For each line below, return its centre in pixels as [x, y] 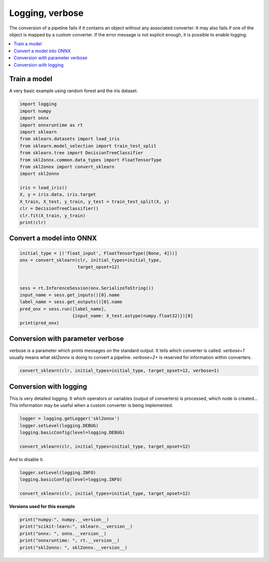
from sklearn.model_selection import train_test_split [88, 146]
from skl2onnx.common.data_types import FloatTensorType [91, 160]
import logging [38, 104]
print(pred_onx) [40, 323]
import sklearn [38, 132]
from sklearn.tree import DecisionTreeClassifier [81, 153]
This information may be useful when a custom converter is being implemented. [91, 405]
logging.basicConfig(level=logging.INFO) [71, 480]
